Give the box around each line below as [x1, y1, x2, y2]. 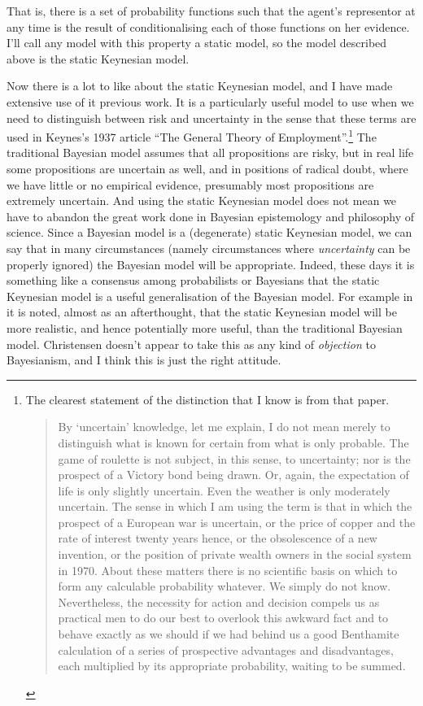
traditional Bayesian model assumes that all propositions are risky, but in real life [7, 144, 414, 161]
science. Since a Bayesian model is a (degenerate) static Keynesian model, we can [7, 224, 412, 241]
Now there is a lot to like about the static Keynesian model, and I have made [7, 77, 393, 94]
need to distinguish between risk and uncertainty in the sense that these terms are [7, 109, 416, 126]
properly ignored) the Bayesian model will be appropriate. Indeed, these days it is [7, 255, 415, 272]
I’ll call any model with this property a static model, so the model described [7, 34, 387, 51]
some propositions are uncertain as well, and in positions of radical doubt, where [7, 160, 408, 176]
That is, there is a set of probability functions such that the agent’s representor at [7, 2, 416, 19]
